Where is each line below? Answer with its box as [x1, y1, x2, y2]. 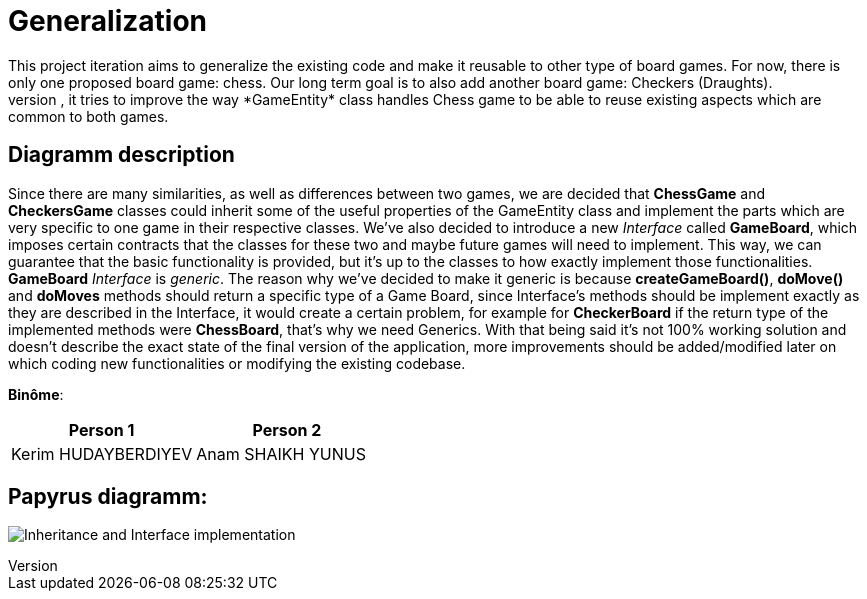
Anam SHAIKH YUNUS [196, 443, 366, 464]
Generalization [8, 4, 207, 38]
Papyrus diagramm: [8, 484, 208, 510]
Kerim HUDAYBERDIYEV [11, 443, 193, 464]
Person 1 [68, 419, 135, 440]
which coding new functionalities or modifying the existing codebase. [8, 354, 466, 372]
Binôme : [8, 385, 64, 403]
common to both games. [8, 107, 169, 125]
